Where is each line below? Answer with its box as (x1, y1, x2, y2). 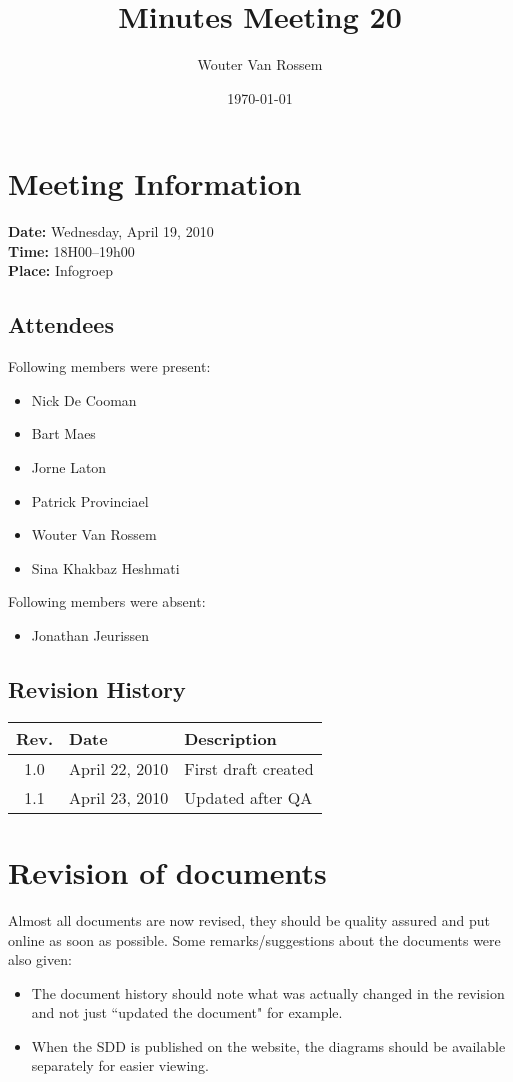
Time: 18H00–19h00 (8, 240, 135, 261)
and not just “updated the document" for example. (31, 1002, 343, 1023)
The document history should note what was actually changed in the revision (31, 982, 505, 1003)
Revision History (8, 673, 186, 704)
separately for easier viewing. (31, 1055, 210, 1076)
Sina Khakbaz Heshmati (31, 557, 180, 578)
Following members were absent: (8, 591, 206, 612)
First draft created (184, 756, 314, 780)
